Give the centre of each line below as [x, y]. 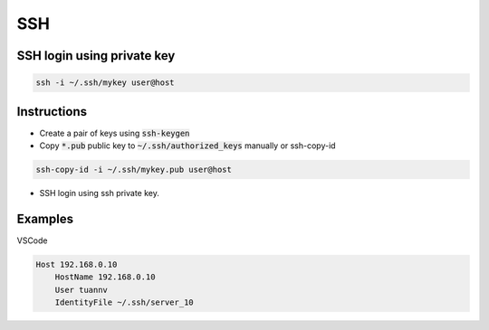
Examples [45, 218]
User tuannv [81, 290]
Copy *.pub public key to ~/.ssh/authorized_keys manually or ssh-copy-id [187, 146]
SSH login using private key [96, 56]
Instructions [52, 112]
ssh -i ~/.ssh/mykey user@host [105, 83]
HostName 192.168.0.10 [105, 277]
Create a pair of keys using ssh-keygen [115, 133]
